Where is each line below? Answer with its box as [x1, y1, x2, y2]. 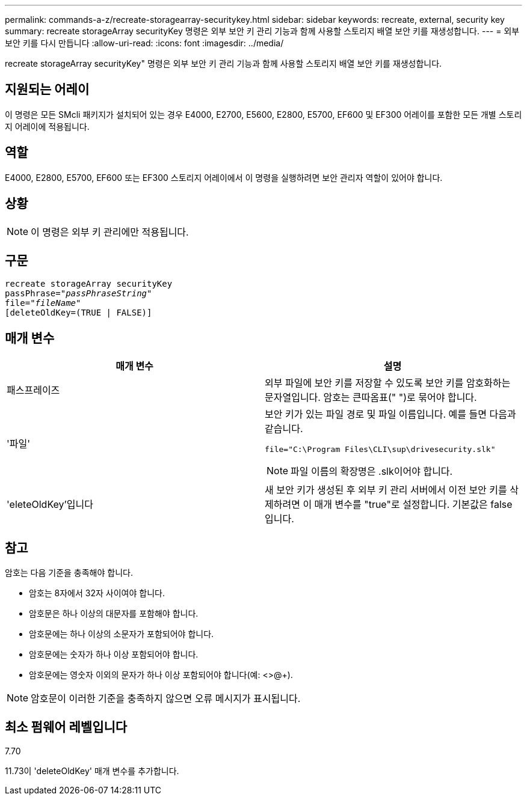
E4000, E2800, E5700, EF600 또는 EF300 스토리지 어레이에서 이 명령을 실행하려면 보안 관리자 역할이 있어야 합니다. [5, 172, 443, 183]
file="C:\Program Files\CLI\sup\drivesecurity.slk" [265, 445, 496, 454]
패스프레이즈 [7, 384, 60, 397]
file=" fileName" [5, 298, 81, 308]
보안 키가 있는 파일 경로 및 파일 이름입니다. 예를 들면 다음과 [265, 408, 516, 421]
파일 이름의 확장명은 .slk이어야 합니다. [291, 465, 453, 478]
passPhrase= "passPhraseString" [5, 289, 152, 299]
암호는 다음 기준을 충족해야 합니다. [5, 567, 133, 578]
